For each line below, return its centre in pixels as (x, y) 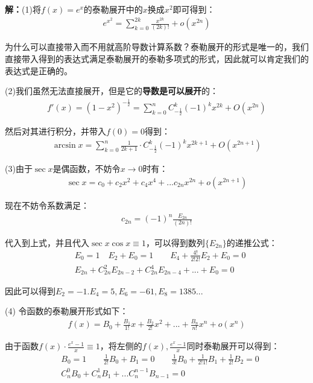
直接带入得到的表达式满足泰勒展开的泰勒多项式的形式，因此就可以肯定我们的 (157, 59)
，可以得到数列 (175, 242)
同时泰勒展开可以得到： (233, 346)
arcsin (65, 146)
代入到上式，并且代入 (47, 242)
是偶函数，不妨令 (87, 169)
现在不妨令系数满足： (47, 205)
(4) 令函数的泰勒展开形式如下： (67, 311)
